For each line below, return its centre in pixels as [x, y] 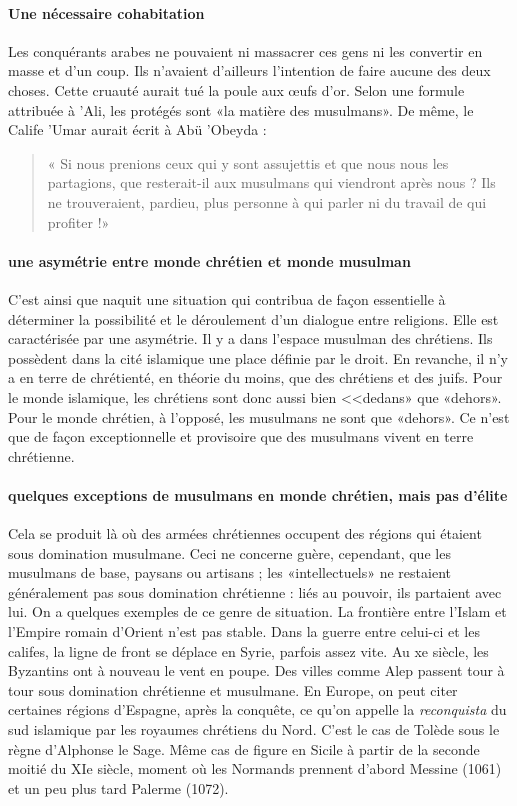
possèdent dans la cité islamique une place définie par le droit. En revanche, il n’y [258, 357]
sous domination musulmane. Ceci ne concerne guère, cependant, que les [229, 552]
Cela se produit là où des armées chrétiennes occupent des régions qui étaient [245, 533]
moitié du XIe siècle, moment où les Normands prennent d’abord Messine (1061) [255, 768]
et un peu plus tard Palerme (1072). [118, 787]
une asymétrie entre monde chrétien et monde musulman [209, 260]
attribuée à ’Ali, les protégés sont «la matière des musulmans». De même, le [241, 109]
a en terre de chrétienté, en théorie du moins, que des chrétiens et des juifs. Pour [255, 377]
